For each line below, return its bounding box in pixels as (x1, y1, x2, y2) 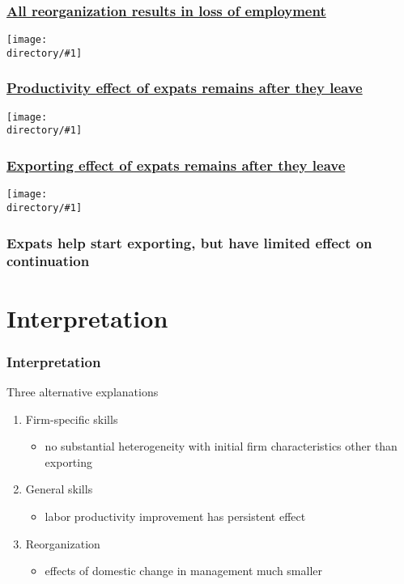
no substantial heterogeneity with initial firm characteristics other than (45, 438, 398, 455)
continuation (6, 251, 90, 271)
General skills (25, 480, 93, 497)
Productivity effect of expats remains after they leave (6, 78, 363, 98)
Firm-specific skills (25, 410, 118, 427)
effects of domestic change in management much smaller (45, 562, 323, 579)
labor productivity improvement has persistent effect (45, 507, 306, 524)
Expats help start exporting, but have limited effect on (6, 232, 372, 252)
